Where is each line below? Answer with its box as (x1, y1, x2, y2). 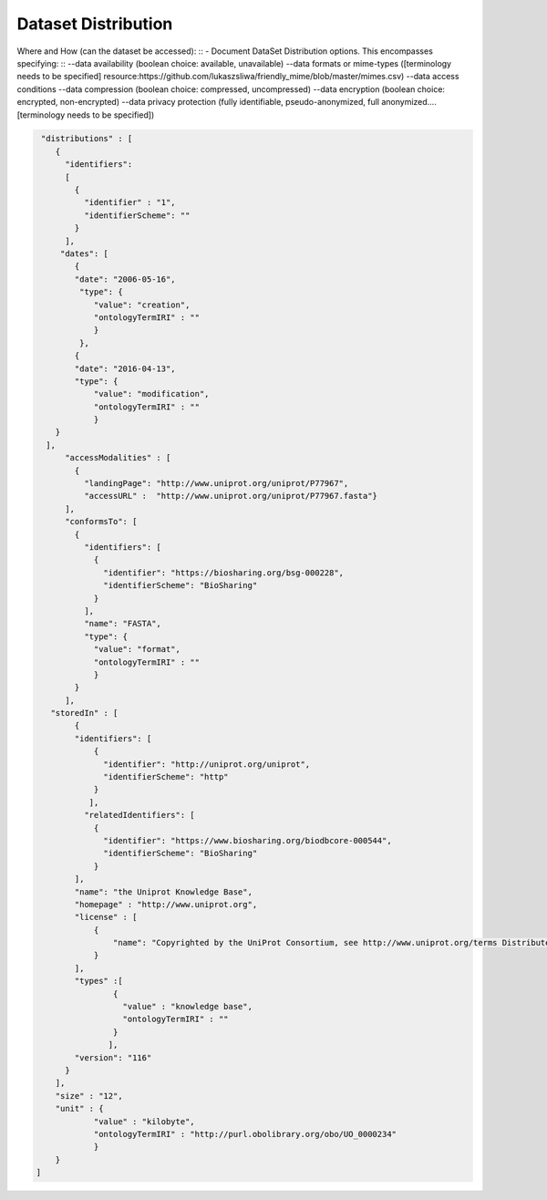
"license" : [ (74, 912, 138, 923)
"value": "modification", (93, 388, 210, 399)
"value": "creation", (93, 299, 191, 310)
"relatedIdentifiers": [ (83, 810, 195, 821)
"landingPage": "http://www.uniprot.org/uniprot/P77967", (83, 479, 349, 489)
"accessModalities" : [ (65, 452, 171, 463)
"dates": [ (59, 249, 109, 259)
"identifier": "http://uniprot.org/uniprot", (103, 759, 311, 770)
